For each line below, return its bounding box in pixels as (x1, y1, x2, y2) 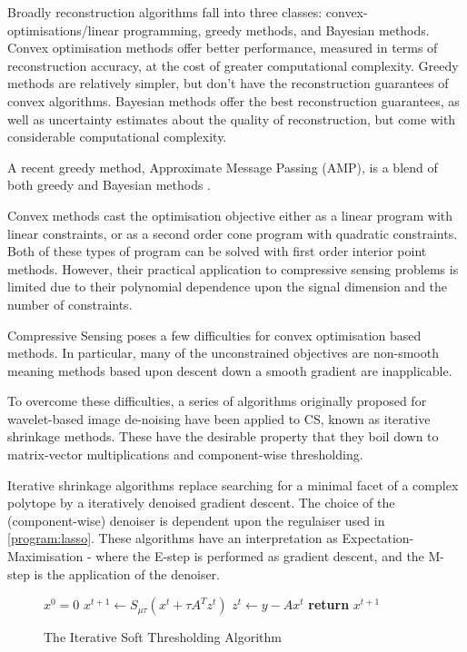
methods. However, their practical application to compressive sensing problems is (7, 259, 459, 278)
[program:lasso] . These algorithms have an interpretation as (7, 529, 338, 548)
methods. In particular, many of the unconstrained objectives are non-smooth (7, 343, 439, 362)
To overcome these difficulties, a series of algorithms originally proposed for (7, 391, 427, 410)
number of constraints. (7, 294, 133, 313)
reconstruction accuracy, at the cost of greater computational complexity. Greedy (7, 55, 459, 74)
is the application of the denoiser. (34, 564, 220, 583)
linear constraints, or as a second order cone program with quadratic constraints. (7, 223, 458, 242)
